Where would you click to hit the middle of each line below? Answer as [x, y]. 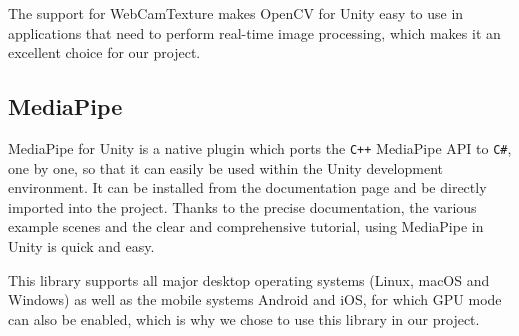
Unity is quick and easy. [81, 246]
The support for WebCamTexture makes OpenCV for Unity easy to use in [236, 13]
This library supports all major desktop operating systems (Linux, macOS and [249, 279]
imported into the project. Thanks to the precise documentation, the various [242, 206]
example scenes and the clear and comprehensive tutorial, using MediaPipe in [246, 226]
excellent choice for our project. [104, 52]
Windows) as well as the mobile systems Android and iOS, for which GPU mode [255, 299]
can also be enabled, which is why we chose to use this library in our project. [244, 318]
